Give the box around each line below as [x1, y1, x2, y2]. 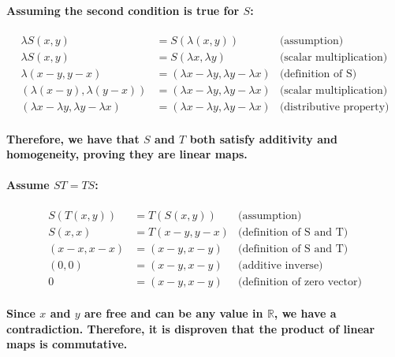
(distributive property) [279, 101, 389, 113]
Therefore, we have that [6, 130, 140, 147]
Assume [6, 177, 50, 193]
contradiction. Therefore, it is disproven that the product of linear [6, 320, 375, 337]
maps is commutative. [6, 336, 128, 352]
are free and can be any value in [84, 305, 263, 322]
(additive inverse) [238, 259, 323, 271]
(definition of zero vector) [238, 276, 362, 288]
